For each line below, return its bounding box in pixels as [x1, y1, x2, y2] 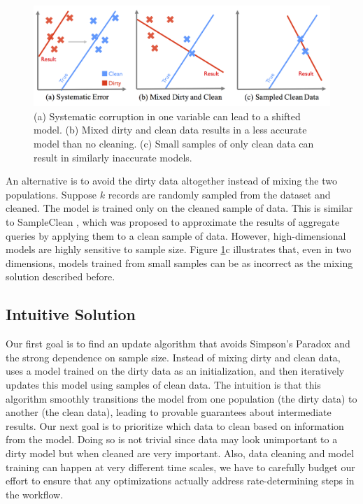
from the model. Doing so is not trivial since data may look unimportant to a [6, 432, 338, 447]
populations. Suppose [6, 187, 97, 201]
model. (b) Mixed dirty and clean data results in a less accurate [34, 122, 307, 137]
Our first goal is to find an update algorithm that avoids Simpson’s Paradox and [6, 336, 350, 351]
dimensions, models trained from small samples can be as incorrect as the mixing [6, 255, 353, 270]
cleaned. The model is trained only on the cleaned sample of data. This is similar [6, 201, 353, 215]
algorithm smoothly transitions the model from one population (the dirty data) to [6, 391, 357, 405]
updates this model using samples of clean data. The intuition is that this [6, 377, 321, 391]
